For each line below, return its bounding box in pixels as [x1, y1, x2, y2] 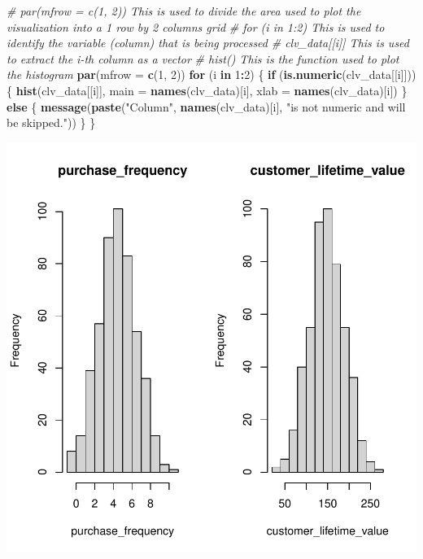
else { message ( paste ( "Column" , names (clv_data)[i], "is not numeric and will [7, 98, 406, 115]
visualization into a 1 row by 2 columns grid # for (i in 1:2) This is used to [7, 18, 385, 35]
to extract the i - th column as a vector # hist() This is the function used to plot [7, 50, 399, 67]
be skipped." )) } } [7, 114, 96, 131]
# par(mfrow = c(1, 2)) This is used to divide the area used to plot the [7, 2, 361, 19]
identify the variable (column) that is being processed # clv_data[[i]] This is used [7, 34, 409, 51]
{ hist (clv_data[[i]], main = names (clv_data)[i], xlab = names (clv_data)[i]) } [7, 81, 408, 98]
